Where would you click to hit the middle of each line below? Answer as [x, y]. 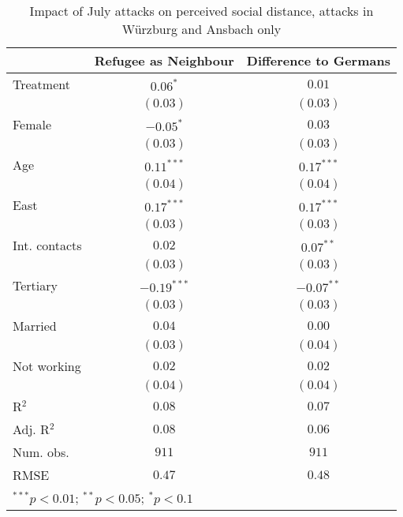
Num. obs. [41, 452]
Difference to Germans [318, 60]
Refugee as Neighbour [164, 60]
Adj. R [31, 429]
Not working [47, 366]
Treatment [41, 84]
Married [35, 326]
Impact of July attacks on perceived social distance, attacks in [201, 11]
